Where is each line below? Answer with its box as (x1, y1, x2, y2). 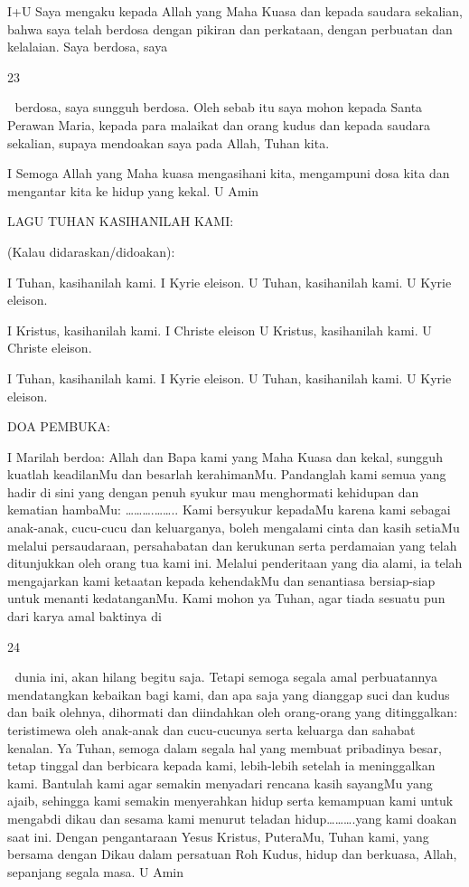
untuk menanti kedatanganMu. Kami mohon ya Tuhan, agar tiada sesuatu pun (7, 589, 446, 608)
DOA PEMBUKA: (7, 417, 110, 436)
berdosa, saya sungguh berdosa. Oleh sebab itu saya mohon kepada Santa (14, 98, 423, 117)
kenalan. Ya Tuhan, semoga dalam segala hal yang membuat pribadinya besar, (7, 738, 442, 757)
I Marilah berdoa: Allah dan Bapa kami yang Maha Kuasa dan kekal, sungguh (7, 447, 443, 466)
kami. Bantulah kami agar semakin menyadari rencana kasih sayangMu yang (7, 773, 433, 792)
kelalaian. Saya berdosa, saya (7, 37, 168, 56)
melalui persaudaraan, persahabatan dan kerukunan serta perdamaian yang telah (7, 535, 457, 554)
